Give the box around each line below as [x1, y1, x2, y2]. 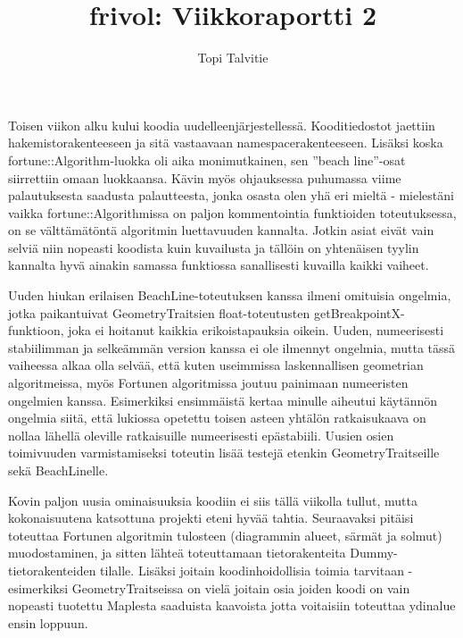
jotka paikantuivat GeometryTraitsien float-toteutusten [8, 303, 310, 322]
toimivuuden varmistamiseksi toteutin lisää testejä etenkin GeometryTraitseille [8, 443, 440, 462]
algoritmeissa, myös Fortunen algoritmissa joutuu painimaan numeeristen [8, 374, 409, 392]
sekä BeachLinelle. [8, 461, 109, 479]
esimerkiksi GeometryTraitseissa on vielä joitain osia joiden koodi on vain [8, 578, 410, 597]
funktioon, [8, 321, 64, 340]
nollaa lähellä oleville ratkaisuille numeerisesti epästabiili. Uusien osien [8, 425, 394, 444]
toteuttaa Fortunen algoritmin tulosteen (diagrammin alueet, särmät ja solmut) [8, 525, 442, 544]
